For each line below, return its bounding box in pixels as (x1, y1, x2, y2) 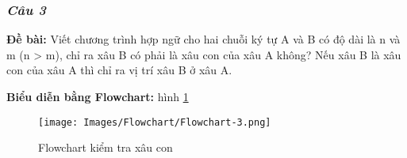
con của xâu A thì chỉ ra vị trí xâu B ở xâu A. (6, 62, 232, 78)
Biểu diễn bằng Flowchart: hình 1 (6, 88, 189, 104)
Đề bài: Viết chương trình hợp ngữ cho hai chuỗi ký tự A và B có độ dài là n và (6, 31, 401, 47)
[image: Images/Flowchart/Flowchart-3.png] (38, 116, 271, 128)
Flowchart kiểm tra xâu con (38, 139, 173, 156)
